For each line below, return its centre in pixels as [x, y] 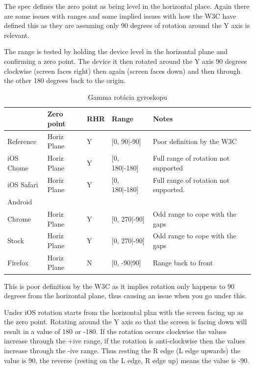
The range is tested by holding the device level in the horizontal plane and [116, 51]
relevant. [17, 35]
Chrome [19, 218]
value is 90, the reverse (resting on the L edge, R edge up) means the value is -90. [127, 360]
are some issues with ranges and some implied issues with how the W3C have [120, 15]
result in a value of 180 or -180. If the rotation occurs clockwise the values [115, 331]
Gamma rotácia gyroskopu [127, 97]
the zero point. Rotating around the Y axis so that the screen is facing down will [126, 322]
